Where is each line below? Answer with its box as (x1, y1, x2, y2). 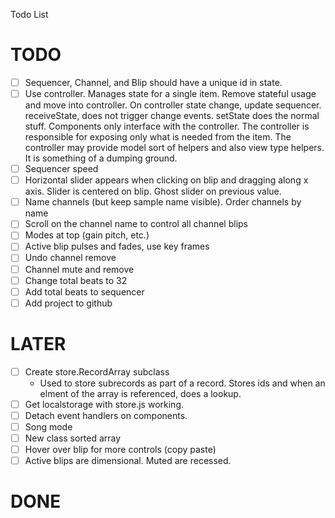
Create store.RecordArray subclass (24, 365, 170, 378)
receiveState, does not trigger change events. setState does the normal (24, 110, 320, 122)
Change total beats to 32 (24, 274, 128, 286)
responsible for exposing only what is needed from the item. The (24, 131, 292, 143)
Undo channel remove (24, 252, 117, 264)
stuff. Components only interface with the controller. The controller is (24, 120, 310, 133)
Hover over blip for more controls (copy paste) (24, 444, 217, 455)
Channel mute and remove (24, 263, 135, 275)
